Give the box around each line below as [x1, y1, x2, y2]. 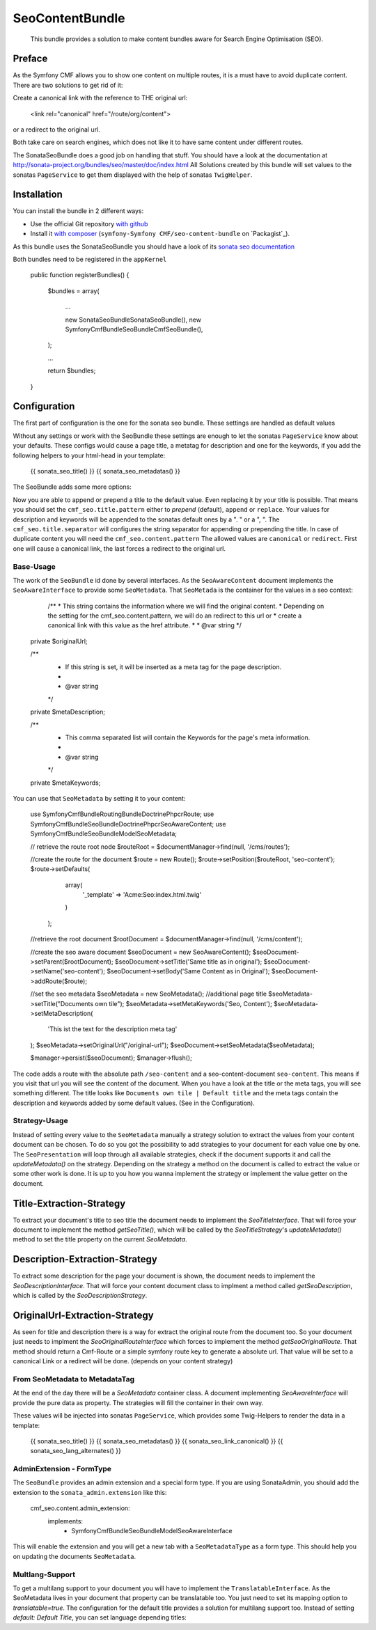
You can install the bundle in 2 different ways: [13, 207, 144, 215]
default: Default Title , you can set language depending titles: [13, 1613, 187, 1622]
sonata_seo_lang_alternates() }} [30, 1447, 121, 1455]
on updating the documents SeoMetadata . [13, 1552, 136, 1560]
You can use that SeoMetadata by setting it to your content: [13, 794, 186, 802]
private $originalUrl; [30, 637, 88, 645]
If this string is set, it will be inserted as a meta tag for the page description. [65, 662, 282, 671]
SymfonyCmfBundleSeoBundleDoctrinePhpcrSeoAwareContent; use [30, 820, 226, 828]
